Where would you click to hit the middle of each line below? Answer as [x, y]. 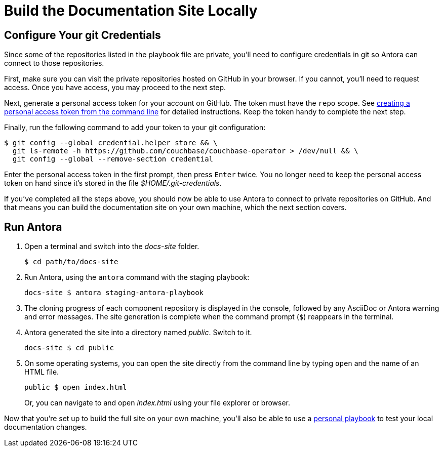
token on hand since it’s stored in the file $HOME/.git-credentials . [113, 183]
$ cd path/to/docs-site [71, 262]
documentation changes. [46, 427]
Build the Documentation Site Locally [131, 11]
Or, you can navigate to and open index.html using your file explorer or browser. [157, 403]
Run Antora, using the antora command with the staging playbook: [137, 277]
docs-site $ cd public [69, 348]
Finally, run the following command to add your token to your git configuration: [135, 128]
